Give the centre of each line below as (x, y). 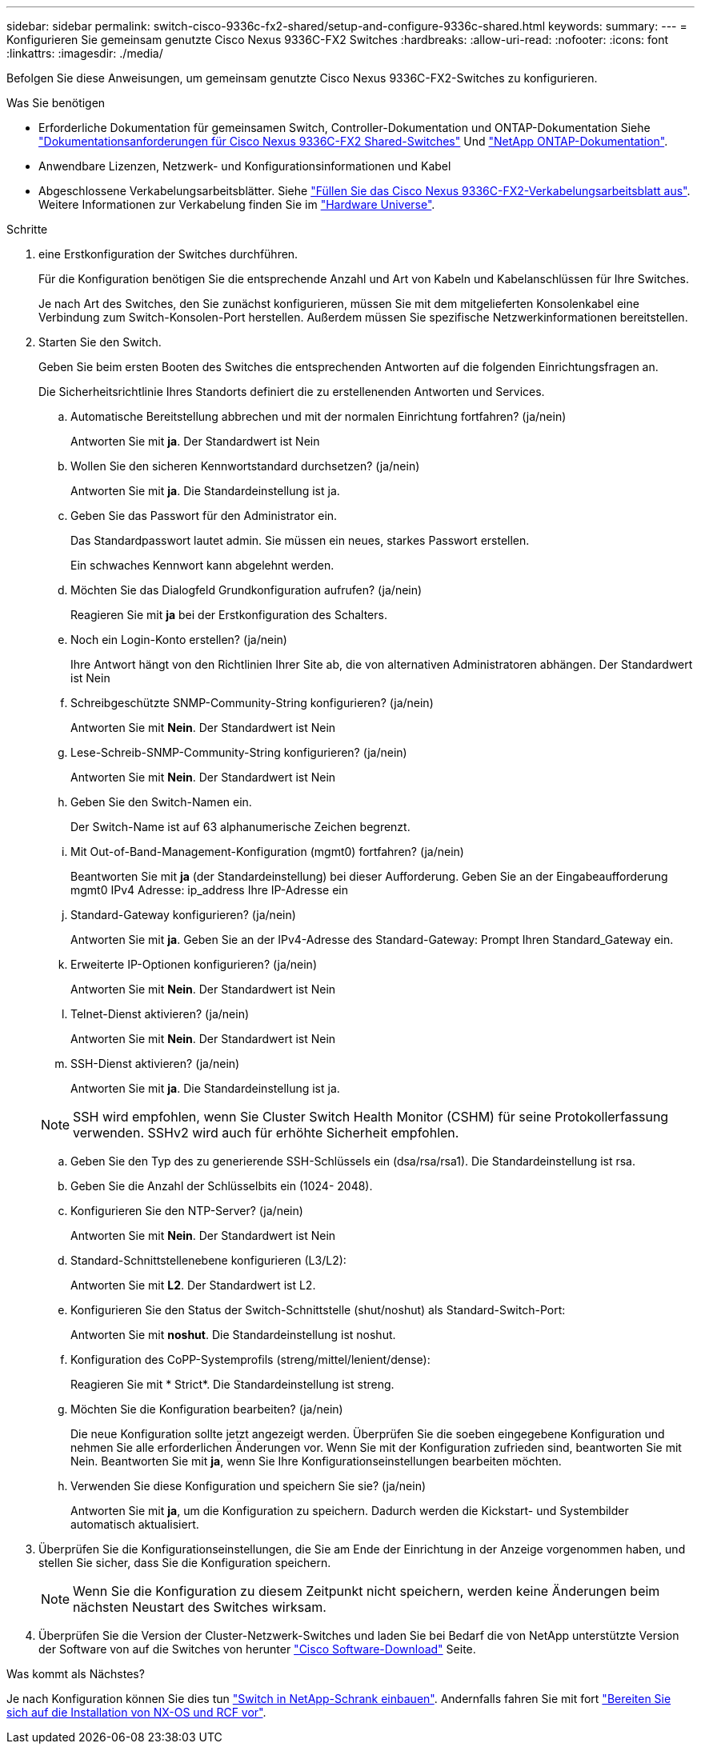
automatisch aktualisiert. (135, 1524)
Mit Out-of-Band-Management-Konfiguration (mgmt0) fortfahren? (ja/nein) (267, 852)
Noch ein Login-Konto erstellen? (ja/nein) (179, 640)
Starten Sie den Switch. (100, 342)
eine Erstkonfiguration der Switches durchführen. (168, 254)
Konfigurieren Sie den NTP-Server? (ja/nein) (187, 1211)
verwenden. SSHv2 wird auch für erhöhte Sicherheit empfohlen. (266, 1133)
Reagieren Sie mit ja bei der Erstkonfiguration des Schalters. (229, 615)
